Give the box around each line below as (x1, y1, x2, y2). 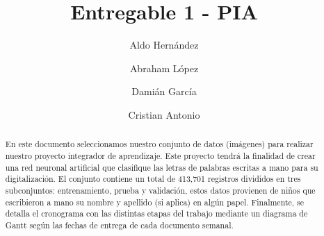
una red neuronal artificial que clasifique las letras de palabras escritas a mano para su (5, 161, 318, 173)
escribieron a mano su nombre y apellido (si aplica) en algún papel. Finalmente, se (5, 196, 305, 208)
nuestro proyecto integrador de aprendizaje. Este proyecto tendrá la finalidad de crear (5, 149, 316, 161)
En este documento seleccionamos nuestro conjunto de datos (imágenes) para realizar (5, 138, 314, 150)
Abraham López (129, 60, 199, 75)
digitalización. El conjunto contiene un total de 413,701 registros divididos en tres (5, 173, 301, 185)
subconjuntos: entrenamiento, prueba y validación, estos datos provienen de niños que (5, 184, 316, 196)
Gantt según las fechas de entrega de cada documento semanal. (5, 219, 234, 230)
